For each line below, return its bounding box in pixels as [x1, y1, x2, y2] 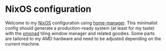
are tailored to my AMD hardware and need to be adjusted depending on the [5, 36, 162, 42]
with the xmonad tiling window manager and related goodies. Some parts [5, 30, 155, 36]
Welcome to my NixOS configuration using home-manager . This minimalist [5, 20, 158, 26]
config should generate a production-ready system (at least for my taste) [5, 25, 155, 31]
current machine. [5, 41, 41, 47]
